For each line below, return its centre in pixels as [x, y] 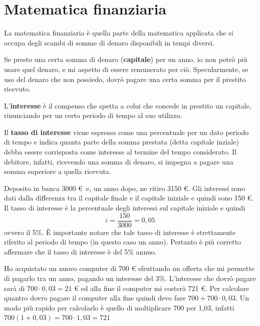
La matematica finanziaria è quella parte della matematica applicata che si [119, 33]
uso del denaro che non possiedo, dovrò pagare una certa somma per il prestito [125, 79]
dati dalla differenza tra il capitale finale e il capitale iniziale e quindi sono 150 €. [129, 198]
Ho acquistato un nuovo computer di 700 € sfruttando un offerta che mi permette [129, 268]
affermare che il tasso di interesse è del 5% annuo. [80, 251]
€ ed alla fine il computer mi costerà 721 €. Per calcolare [162, 288]
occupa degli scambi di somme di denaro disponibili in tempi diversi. [109, 42]
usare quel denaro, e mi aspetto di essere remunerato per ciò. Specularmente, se [126, 69]
